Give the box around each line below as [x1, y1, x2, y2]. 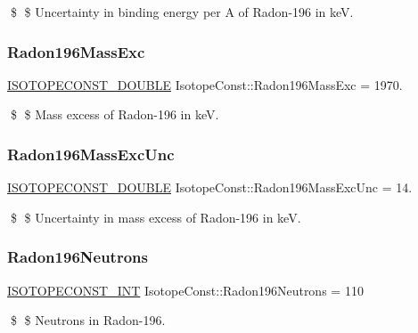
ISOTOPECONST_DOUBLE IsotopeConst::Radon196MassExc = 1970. [7, 75, 403, 93]
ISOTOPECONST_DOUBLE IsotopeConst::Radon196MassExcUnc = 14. [7, 178, 413, 197]
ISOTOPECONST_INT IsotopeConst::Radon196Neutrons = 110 [7, 280, 364, 299]
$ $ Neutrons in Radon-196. [10, 311, 166, 329]
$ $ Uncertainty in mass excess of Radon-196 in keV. [10, 207, 301, 226]
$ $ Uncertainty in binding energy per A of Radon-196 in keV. [10, 3, 354, 20]
